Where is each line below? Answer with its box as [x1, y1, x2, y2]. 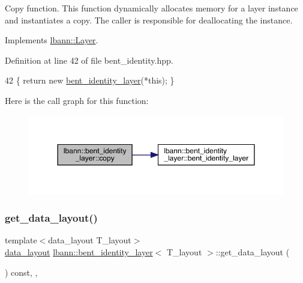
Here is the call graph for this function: [5, 94, 149, 106]
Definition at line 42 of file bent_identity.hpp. [5, 53, 173, 66]
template [5, 234, 37, 246]
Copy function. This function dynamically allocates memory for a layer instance [5, 2, 298, 14]
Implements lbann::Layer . [5, 34, 98, 46]
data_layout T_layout [48, 234, 131, 246]
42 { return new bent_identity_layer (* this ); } [5, 74, 175, 87]
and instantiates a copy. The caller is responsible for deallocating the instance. [5, 13, 293, 26]
